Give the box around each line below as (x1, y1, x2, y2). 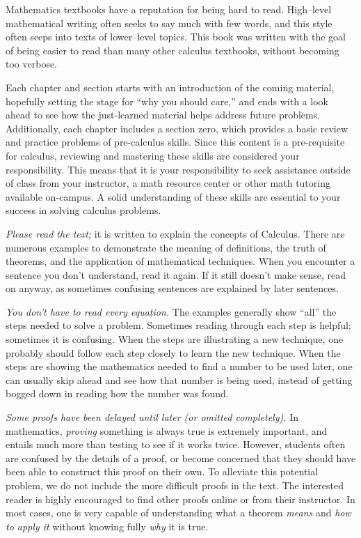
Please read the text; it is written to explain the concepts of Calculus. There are (6, 226, 345, 240)
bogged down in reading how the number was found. (6, 386, 229, 401)
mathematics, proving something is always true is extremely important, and (6, 423, 328, 438)
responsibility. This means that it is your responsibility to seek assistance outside (6, 162, 351, 176)
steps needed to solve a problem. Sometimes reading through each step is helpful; (6, 318, 351, 332)
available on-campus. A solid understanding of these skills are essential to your (6, 189, 341, 203)
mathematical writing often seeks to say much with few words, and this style (6, 15, 332, 30)
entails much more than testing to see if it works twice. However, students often (6, 437, 346, 452)
